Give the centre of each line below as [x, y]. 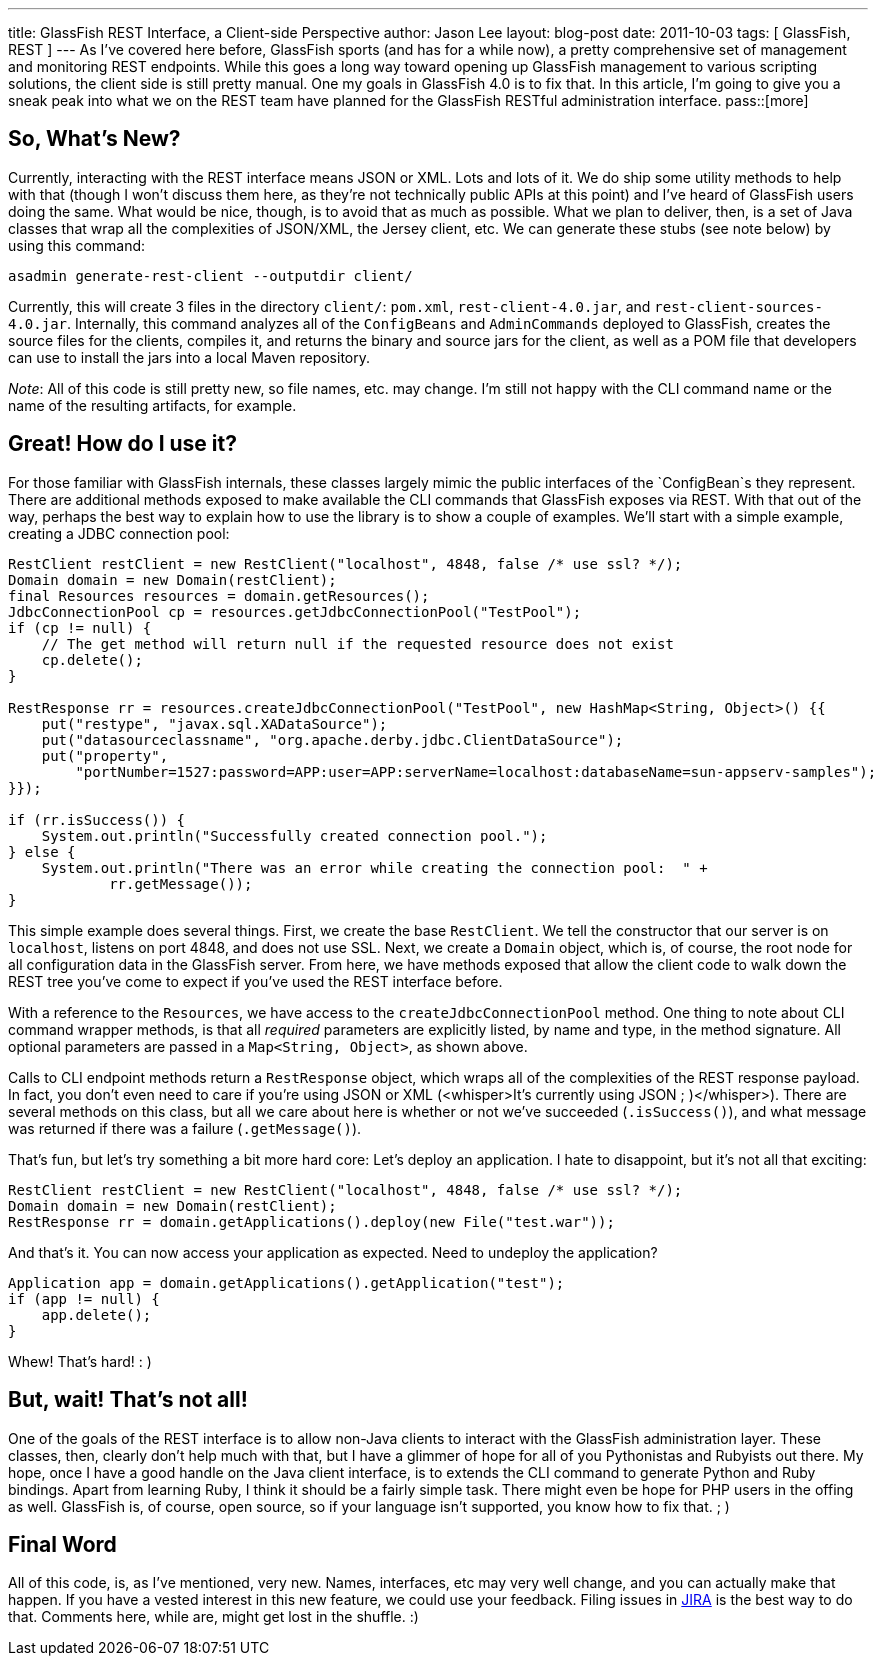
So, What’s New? [94, 139]
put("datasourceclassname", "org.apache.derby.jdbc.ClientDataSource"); [332, 739]
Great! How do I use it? [122, 444]
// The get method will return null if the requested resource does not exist [357, 643]
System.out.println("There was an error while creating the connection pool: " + [374, 867]
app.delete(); [96, 1314]
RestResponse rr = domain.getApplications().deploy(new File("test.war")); [311, 1221]
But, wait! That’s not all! [128, 1400]
